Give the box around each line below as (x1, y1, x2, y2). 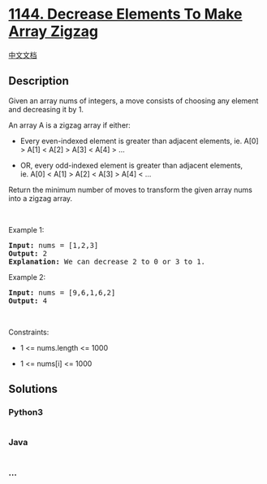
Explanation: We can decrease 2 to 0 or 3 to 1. (8, 257, 205, 266)
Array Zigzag (8, 22, 99, 41)
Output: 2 (8, 249, 47, 258)
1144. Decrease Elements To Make (8, 5, 243, 24)
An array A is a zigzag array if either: (8, 120, 131, 130)
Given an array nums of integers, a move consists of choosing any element (8, 95, 259, 106)
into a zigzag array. (8, 193, 73, 203)
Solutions (8, 382, 58, 396)
